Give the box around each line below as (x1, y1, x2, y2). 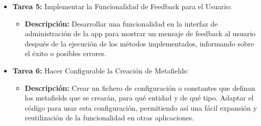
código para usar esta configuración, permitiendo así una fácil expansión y (25, 102, 257, 113)
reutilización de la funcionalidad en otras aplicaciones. (25, 112, 194, 123)
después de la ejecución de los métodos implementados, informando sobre (25, 38, 254, 48)
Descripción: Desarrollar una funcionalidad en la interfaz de (25, 18, 218, 29)
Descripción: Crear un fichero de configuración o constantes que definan (25, 82, 255, 93)
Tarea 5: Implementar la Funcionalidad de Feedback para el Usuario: (12, 1, 232, 11)
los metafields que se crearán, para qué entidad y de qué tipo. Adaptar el (25, 92, 254, 103)
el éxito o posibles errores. (25, 48, 106, 59)
